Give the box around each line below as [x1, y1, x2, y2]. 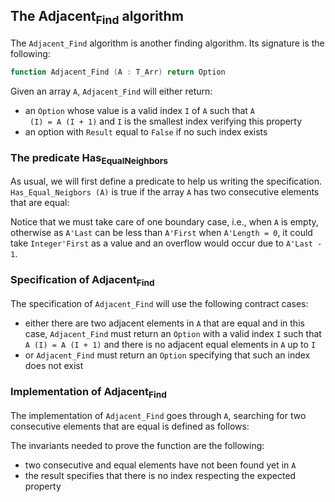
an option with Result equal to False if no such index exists [24, 125, 268, 138]
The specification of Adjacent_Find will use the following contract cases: [10, 298, 309, 309]
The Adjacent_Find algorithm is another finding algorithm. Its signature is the [10, 37, 325, 49]
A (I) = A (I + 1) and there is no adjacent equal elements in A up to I [24, 339, 317, 350]
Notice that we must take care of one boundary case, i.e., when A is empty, [10, 216, 319, 228]
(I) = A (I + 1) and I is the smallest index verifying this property [29, 115, 303, 127]
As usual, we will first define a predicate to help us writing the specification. [10, 175, 322, 188]
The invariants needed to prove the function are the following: [10, 439, 265, 451]
